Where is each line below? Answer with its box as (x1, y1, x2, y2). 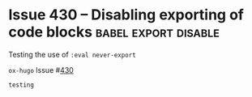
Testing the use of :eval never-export (8, 49, 136, 59)
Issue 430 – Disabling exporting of (8, 6, 245, 24)
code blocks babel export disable (8, 23, 220, 41)
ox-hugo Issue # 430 (8, 65, 75, 74)
